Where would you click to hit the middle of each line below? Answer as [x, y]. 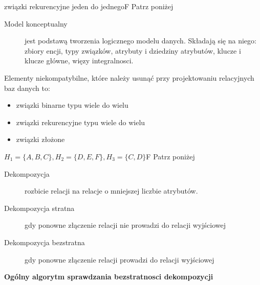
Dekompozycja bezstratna [45, 242]
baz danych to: [27, 88]
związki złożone [40, 139]
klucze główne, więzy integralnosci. [79, 61]
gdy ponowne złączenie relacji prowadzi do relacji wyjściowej [120, 259]
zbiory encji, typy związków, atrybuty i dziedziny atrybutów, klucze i [133, 50]
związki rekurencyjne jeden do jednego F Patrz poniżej [89, 6]
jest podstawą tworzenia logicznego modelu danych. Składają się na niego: [140, 41]
